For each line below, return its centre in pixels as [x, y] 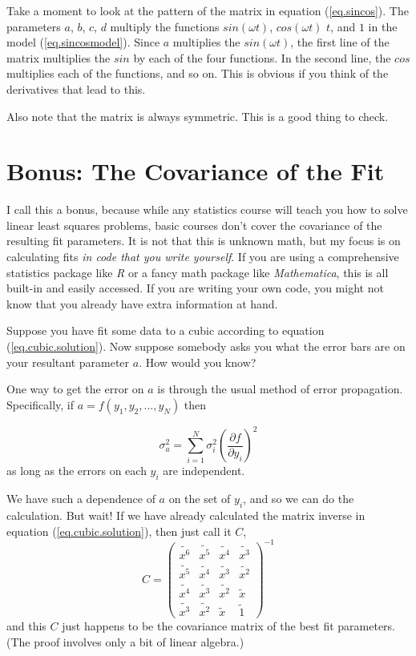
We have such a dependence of [81, 499]
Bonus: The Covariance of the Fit [196, 171]
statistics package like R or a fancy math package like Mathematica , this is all [198, 272]
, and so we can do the [299, 499]
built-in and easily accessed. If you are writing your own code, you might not [195, 288]
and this [26, 625]
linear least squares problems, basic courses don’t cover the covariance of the [194, 225]
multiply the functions [165, 26]
